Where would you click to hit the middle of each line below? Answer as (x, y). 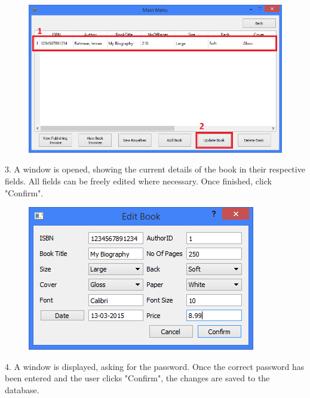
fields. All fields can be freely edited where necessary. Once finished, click (138, 181)
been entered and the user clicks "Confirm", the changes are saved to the (137, 378)
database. (22, 390)
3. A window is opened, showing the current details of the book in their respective (155, 169)
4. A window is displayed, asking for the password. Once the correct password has (155, 366)
